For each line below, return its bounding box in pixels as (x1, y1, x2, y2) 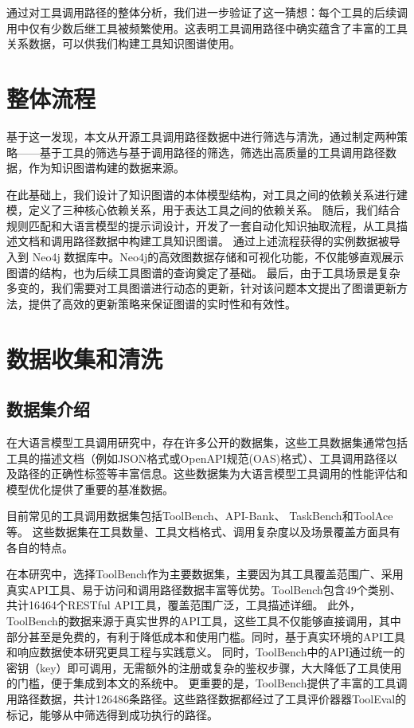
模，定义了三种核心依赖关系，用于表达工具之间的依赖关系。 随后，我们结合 (6, 202, 400, 218)
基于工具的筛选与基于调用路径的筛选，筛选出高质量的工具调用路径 (39, 143, 385, 160)
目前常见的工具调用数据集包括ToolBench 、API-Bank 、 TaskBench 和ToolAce (6, 507, 393, 524)
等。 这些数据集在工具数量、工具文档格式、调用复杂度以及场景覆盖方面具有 (6, 523, 400, 539)
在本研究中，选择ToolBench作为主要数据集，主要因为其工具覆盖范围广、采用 (6, 566, 404, 582)
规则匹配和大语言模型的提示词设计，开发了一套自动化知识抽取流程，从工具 (6, 217, 396, 233)
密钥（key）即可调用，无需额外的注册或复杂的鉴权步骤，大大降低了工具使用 (6, 659, 402, 675)
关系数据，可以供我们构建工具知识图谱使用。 (6, 35, 240, 52)
